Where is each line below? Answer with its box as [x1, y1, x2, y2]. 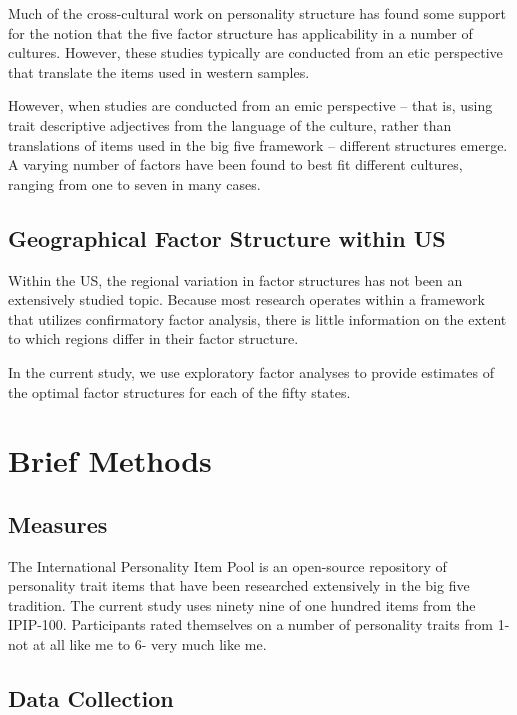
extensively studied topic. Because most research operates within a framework [8, 289, 485, 310]
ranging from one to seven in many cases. [8, 173, 261, 194]
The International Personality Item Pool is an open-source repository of [8, 555, 447, 576]
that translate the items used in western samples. [8, 61, 310, 82]
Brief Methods [8, 440, 212, 481]
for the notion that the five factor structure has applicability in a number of [8, 22, 473, 43]
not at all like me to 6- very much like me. [8, 634, 267, 655]
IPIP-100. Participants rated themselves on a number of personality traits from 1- [8, 614, 510, 635]
